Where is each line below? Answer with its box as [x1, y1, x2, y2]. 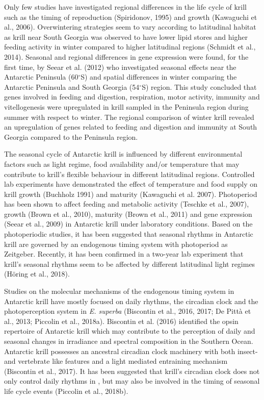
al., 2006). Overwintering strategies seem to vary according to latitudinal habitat [4, 21, 256, 32]
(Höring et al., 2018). [4, 268, 70, 279]
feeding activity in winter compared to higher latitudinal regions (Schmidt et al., [4, 41, 256, 52]
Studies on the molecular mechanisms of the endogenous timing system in [4, 286, 234, 296]
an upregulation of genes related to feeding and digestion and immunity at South [4, 121, 257, 132]
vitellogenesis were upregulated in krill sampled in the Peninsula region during [4, 101, 249, 112]
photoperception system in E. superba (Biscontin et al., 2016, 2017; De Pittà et [4, 306, 251, 316]
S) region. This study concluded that [142, 81, 257, 92]
